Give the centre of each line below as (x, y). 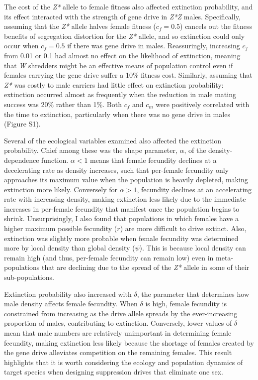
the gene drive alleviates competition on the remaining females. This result (118, 352)
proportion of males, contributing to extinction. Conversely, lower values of (118, 323)
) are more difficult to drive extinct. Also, (183, 228)
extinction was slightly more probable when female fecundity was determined (121, 238)
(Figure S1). (22, 124)
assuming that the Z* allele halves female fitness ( (80, 26)
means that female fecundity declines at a (153, 160)
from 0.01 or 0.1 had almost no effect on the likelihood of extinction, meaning (122, 55)
